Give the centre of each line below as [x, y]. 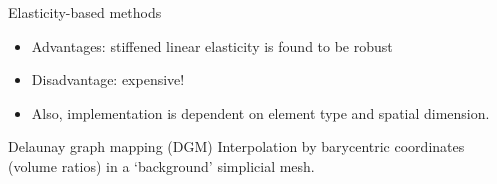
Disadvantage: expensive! [108, 79]
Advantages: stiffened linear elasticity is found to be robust [212, 45]
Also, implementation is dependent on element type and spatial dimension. [260, 112]
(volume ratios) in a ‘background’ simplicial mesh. [161, 165]
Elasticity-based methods [85, 12]
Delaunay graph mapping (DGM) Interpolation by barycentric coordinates [236, 146]
